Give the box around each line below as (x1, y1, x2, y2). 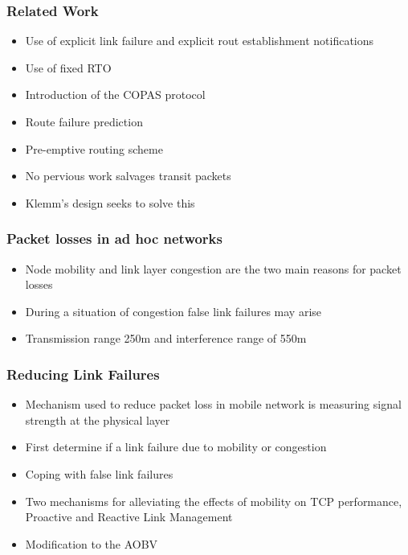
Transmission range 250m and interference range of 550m (25, 330, 307, 347)
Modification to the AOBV (25, 535, 158, 552)
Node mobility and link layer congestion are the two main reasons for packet (25, 260, 402, 277)
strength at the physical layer (25, 411, 170, 428)
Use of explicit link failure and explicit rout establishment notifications (25, 32, 374, 49)
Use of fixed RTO (25, 59, 112, 76)
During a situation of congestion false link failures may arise (25, 302, 322, 319)
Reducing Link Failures (6, 364, 160, 384)
